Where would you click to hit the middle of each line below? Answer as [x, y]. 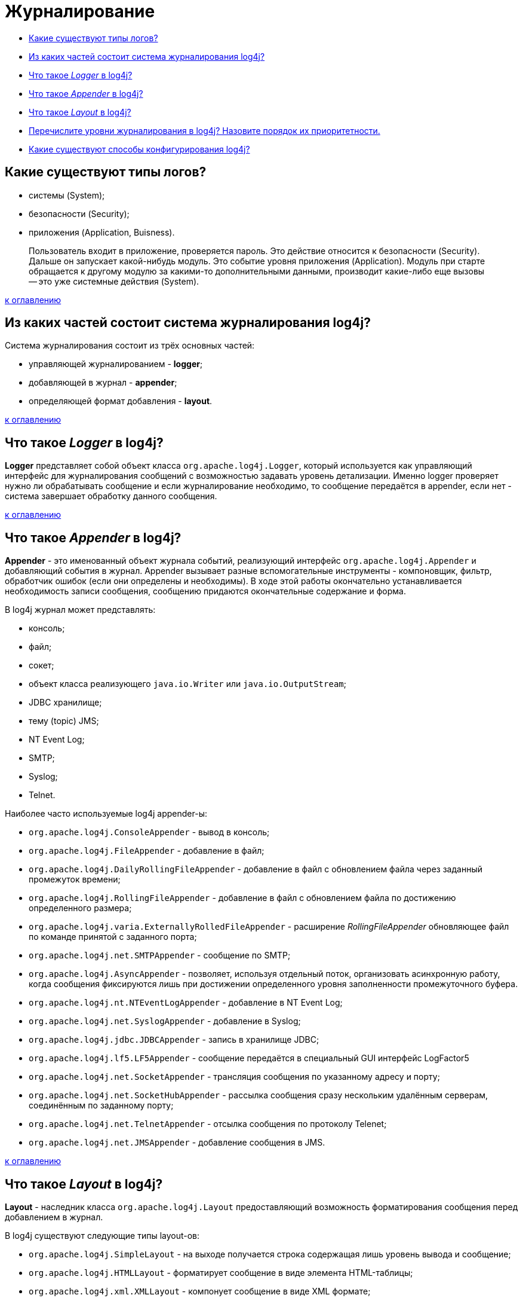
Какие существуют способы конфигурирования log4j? [139, 149]
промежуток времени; [75, 879]
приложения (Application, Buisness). [102, 232]
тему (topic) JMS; [64, 721]
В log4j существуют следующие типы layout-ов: [102, 1235]
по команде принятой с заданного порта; [113, 937]
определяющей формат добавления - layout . [121, 401]
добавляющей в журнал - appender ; [103, 383]
